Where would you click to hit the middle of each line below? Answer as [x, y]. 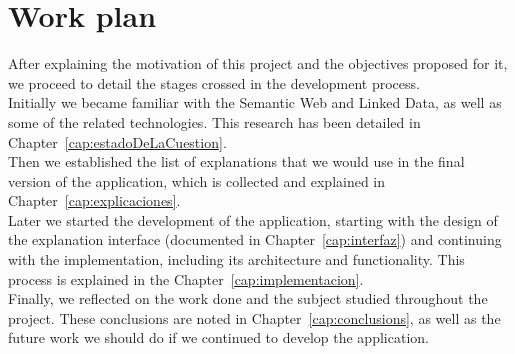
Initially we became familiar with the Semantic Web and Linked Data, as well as [255, 102]
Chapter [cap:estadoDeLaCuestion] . [117, 141]
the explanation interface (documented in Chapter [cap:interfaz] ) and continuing [255, 239]
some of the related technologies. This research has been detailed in [214, 121]
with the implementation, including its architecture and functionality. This [236, 259]
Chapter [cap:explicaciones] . [94, 200]
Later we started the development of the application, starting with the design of [253, 219]
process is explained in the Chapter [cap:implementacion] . [186, 278]
